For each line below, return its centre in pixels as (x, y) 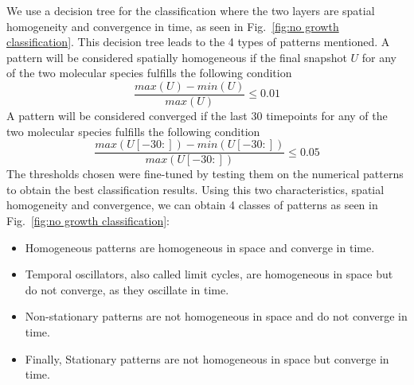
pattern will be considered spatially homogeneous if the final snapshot (177, 57)
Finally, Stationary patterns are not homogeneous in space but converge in (207, 358)
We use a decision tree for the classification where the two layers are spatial (191, 10)
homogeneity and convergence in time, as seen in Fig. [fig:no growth (173, 26)
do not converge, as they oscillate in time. (127, 289)
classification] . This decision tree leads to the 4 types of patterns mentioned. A (198, 42)
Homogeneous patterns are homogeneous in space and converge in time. (200, 247)
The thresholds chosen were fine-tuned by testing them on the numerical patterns (205, 174)
